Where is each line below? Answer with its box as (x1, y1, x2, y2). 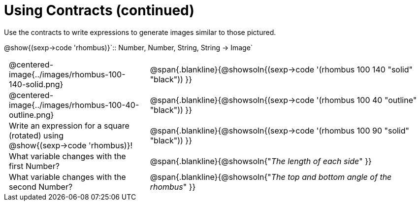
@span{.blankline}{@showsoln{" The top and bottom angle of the (150, 171, 392, 182)
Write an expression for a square (9, 120, 129, 131)
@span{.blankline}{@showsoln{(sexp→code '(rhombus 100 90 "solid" (150, 125, 409, 136)
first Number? (9, 161, 60, 171)
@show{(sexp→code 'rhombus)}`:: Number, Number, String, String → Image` (4, 43, 253, 52)
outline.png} (9, 109, 54, 120)
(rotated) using (9, 130, 64, 140)
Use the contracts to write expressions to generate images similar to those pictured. (4, 28, 276, 36)
